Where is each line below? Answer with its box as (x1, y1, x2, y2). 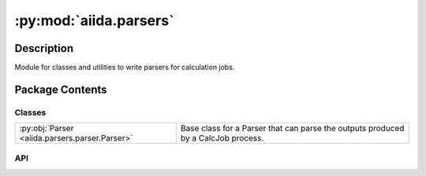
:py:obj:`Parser (19, 123, 74, 134)
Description (14, 42, 74, 55)
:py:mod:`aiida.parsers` (14, 12, 174, 29)
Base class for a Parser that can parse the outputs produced (180, 123, 405, 134)
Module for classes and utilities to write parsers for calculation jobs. (14, 63, 235, 72)
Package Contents (14, 82, 107, 96)
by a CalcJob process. (180, 133, 264, 144)
